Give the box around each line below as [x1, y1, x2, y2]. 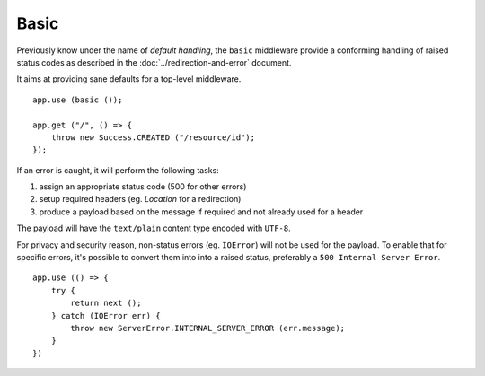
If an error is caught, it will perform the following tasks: [16, 164, 219, 175]
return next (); [70, 298, 142, 309]
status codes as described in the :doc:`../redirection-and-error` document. [16, 57, 292, 67]
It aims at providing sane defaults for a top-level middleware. [16, 74, 242, 84]
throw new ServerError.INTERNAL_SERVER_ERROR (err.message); [70, 323, 346, 333]
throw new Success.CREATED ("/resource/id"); [50, 132, 256, 143]
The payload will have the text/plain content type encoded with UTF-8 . [16, 223, 291, 233]
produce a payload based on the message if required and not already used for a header [39, 206, 364, 217]
